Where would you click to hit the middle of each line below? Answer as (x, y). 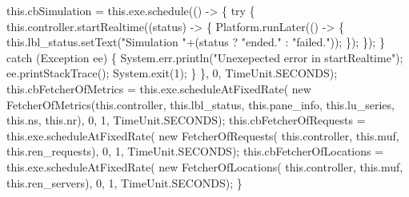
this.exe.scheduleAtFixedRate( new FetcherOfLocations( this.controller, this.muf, (205, 166)
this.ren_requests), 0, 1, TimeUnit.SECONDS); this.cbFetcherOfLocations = (195, 151)
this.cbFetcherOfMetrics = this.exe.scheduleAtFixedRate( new (159, 88)
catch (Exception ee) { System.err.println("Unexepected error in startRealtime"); (205, 57)
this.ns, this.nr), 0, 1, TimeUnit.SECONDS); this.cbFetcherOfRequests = (186, 120)
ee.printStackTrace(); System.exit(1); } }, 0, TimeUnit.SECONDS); (172, 73)
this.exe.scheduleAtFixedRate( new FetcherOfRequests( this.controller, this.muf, (203, 135)
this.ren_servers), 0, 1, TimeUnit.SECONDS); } (124, 182)
